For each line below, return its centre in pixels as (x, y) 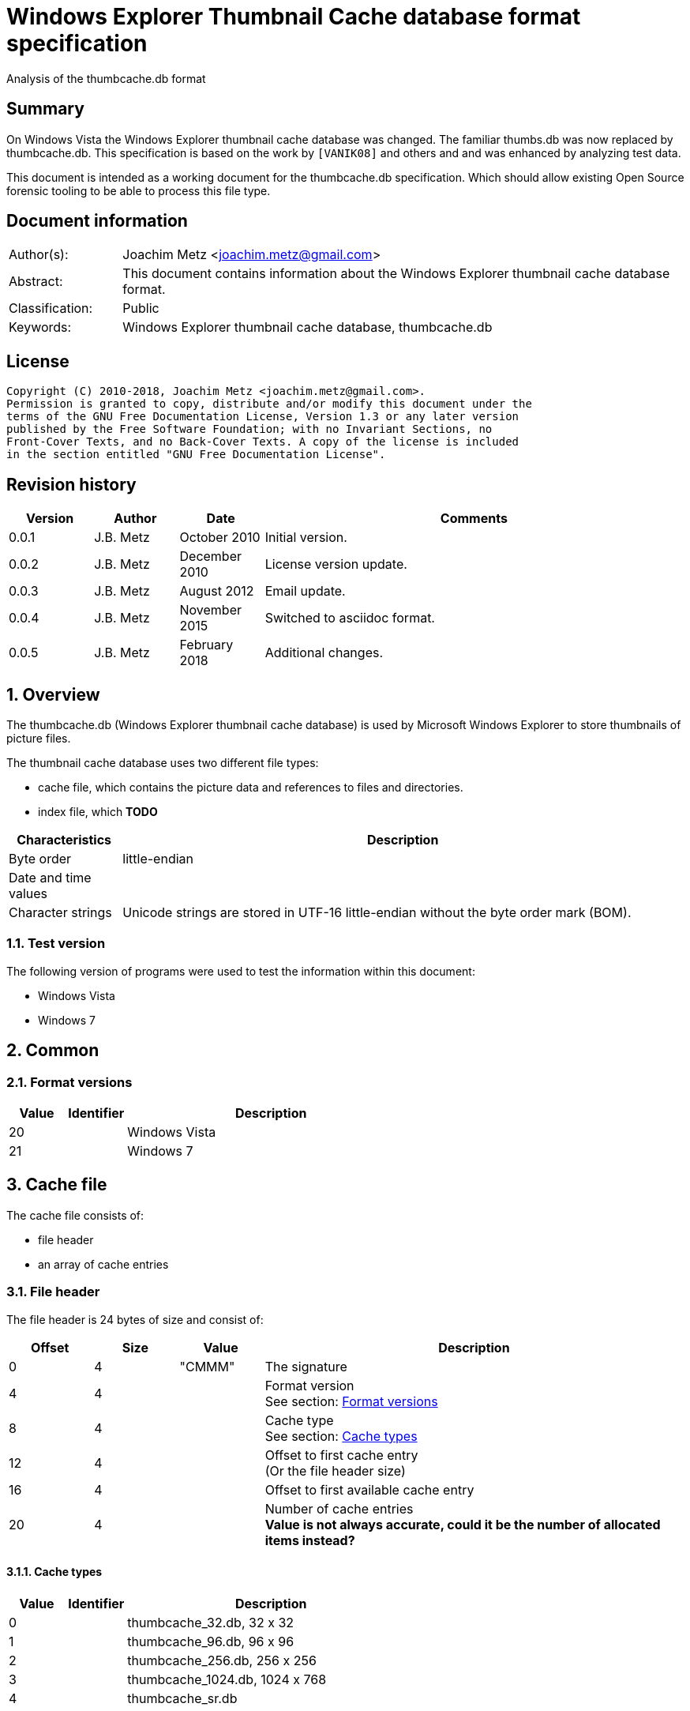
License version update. (336, 564)
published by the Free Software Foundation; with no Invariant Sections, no (249, 429)
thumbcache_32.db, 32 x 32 (211, 1622)
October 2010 (220, 538)
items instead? (310, 1540)
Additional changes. (324, 653)
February (206, 645)
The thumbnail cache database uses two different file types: (163, 762)
